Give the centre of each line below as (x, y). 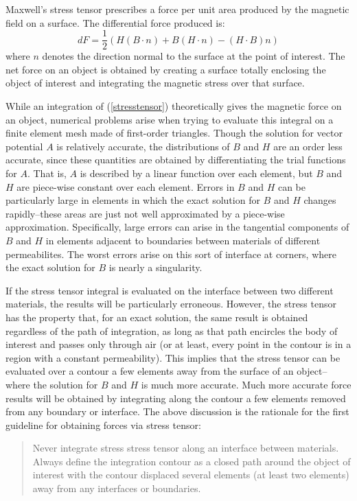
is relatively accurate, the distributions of (143, 146)
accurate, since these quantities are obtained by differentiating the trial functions (176, 160)
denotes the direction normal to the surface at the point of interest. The (194, 56)
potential (24, 146)
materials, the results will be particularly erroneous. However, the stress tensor (171, 304)
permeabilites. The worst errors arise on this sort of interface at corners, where (171, 254)
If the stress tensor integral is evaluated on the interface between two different (170, 290)
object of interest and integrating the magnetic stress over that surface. (155, 83)
